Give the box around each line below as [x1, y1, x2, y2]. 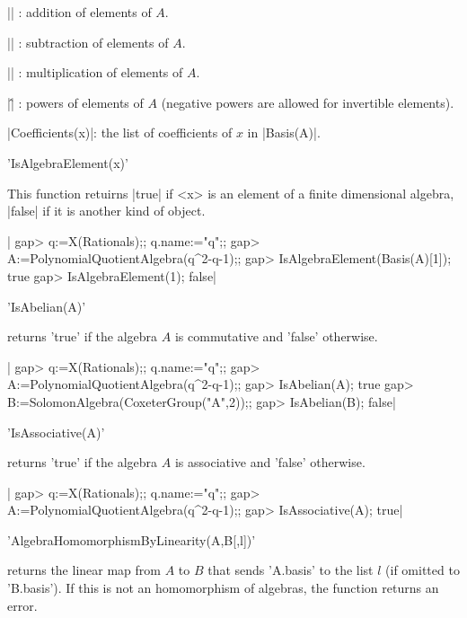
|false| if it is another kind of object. [7, 201, 206, 220]
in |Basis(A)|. [247, 123, 321, 142]
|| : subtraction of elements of [7, 32, 169, 51]
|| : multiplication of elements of [7, 63, 183, 82]
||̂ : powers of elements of [7, 93, 144, 111]
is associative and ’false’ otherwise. [174, 453, 366, 472]
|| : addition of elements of [7, 3, 152, 21]
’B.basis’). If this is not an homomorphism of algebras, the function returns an [7, 578, 439, 597]
